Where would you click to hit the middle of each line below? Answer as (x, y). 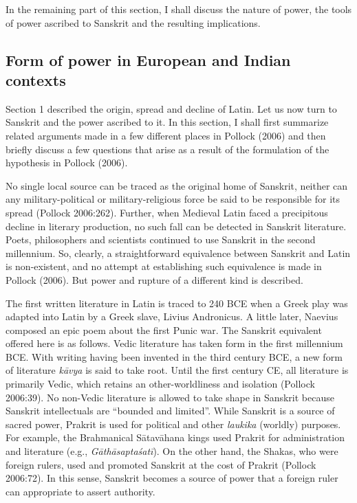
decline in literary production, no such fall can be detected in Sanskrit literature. (176, 226)
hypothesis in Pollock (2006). (67, 163)
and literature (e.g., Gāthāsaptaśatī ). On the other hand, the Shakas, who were (172, 451)
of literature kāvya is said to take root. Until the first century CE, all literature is (177, 370)
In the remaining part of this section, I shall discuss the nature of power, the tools (179, 9)
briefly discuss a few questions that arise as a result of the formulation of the (167, 149)
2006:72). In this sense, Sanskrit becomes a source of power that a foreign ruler (172, 478)
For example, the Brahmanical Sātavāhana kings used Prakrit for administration (175, 437)
